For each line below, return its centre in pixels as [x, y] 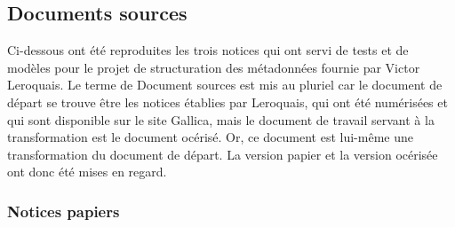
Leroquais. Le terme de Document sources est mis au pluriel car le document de [225, 85]
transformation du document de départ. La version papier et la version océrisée [223, 154]
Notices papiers [64, 211]
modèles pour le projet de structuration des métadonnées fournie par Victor [214, 67]
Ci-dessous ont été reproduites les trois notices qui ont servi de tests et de [208, 50]
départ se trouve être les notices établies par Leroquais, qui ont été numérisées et [227, 102]
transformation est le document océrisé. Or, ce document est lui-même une [210, 137]
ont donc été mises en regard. [87, 172]
